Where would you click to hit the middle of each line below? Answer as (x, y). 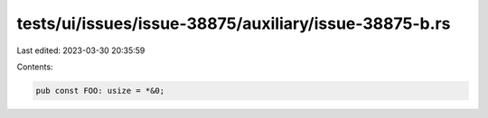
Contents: (35, 67)
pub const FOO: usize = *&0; (100, 91)
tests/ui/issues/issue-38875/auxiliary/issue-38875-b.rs (234, 23)
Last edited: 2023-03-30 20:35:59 (81, 50)
